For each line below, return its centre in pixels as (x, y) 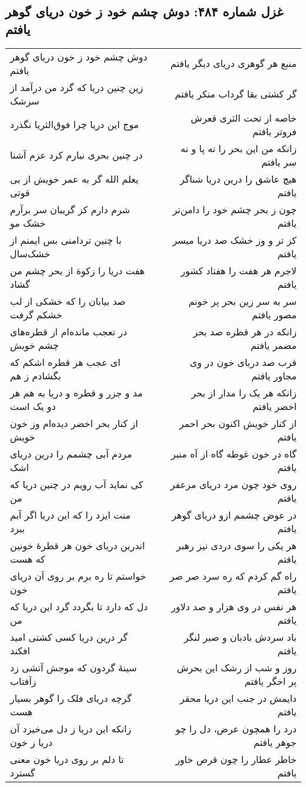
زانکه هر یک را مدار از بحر (244, 392)
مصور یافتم (274, 314)
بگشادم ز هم (36, 375)
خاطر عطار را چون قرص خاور (236, 759)
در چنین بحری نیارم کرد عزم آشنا (76, 155)
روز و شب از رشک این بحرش (237, 667)
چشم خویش (35, 345)
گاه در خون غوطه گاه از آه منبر (234, 453)
